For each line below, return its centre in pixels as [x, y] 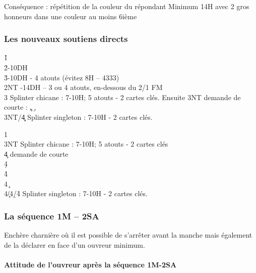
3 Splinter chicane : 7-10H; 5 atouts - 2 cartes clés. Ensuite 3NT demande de [122, 97]
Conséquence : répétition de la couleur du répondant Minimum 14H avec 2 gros [127, 6]
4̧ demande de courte [36, 153]
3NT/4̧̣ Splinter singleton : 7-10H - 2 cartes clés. [78, 117]
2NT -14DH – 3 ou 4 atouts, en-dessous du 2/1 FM [83, 87]
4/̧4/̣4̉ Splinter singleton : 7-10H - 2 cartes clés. [76, 193]
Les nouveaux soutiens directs [66, 39]
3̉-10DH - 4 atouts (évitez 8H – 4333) [62, 77]
